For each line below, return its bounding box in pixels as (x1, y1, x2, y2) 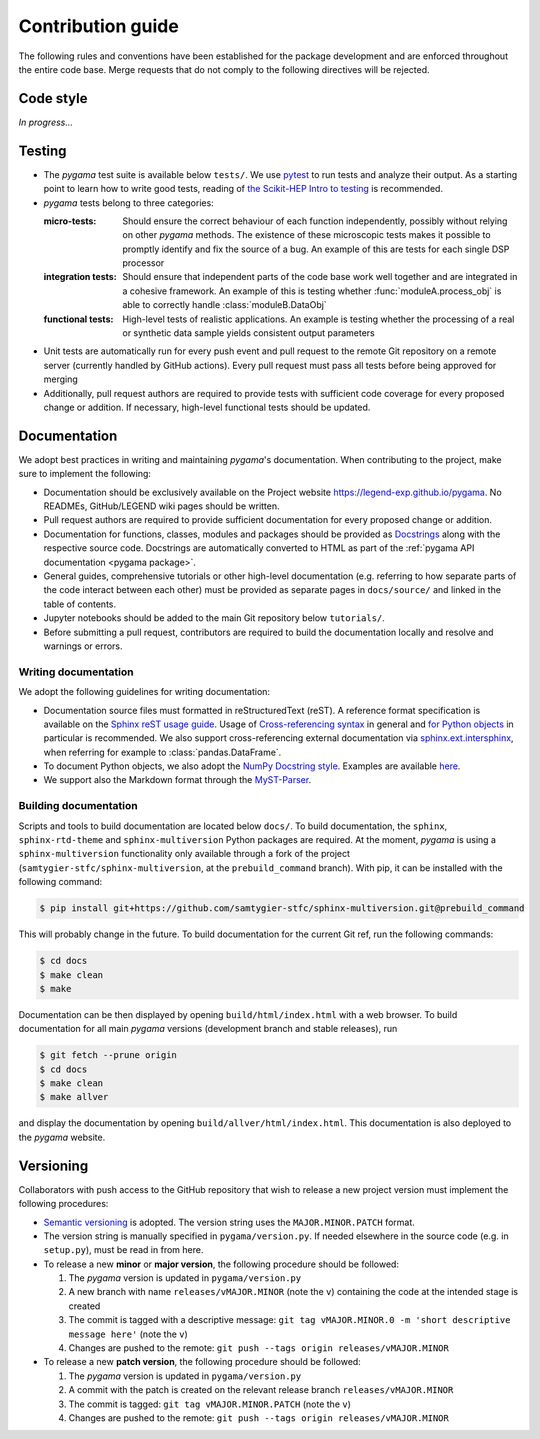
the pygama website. (18, 1131, 106, 1143)
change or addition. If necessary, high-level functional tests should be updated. (43, 401, 371, 413)
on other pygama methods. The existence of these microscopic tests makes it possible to (122, 229, 491, 241)
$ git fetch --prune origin (39, 1050, 177, 1061)
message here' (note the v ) (68, 1328, 189, 1340)
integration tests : (43, 271, 117, 283)
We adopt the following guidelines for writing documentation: (18, 686, 270, 698)
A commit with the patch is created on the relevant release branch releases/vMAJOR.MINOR (68, 1384, 454, 1396)
